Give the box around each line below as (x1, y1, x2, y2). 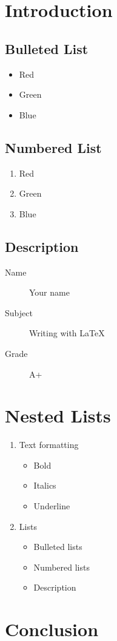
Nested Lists (5, 403, 111, 428)
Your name (29, 286, 70, 299)
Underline (33, 500, 70, 512)
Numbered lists (33, 560, 90, 573)
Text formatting (19, 438, 79, 451)
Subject (5, 306, 33, 319)
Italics (33, 479, 56, 492)
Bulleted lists (33, 540, 82, 553)
